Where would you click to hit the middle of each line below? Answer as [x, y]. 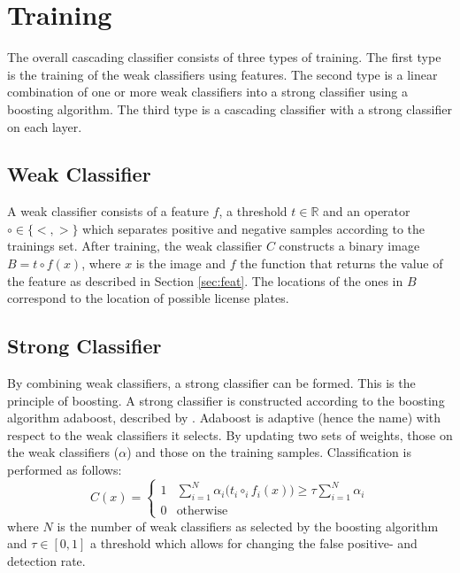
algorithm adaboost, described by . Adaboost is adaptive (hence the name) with [224, 418]
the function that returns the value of [341, 263]
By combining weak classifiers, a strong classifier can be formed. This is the [211, 383]
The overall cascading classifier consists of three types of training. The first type [224, 57]
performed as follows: [65, 470]
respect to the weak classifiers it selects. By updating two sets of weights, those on [230, 434]
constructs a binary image [349, 246]
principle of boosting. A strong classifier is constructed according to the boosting [226, 400]
